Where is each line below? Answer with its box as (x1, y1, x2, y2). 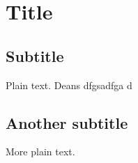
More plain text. (6, 144, 75, 159)
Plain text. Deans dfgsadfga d (6, 77, 132, 92)
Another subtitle (6, 111, 128, 133)
